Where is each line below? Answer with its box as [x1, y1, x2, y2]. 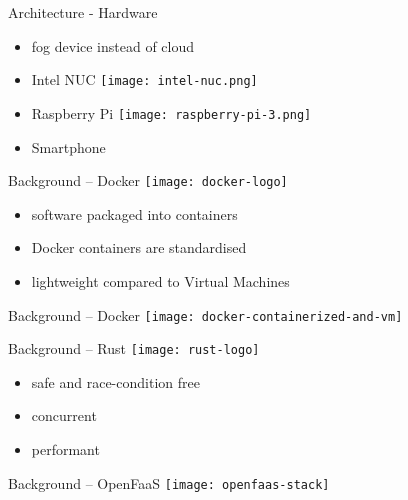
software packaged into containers [31, 203, 238, 224]
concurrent [31, 405, 97, 426]
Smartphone [31, 136, 106, 157]
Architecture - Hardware [8, 2, 158, 22]
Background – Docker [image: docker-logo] [8, 170, 288, 191]
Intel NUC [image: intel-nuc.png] [31, 69, 258, 90]
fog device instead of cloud [31, 35, 195, 56]
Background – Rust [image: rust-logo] [8, 338, 260, 359]
